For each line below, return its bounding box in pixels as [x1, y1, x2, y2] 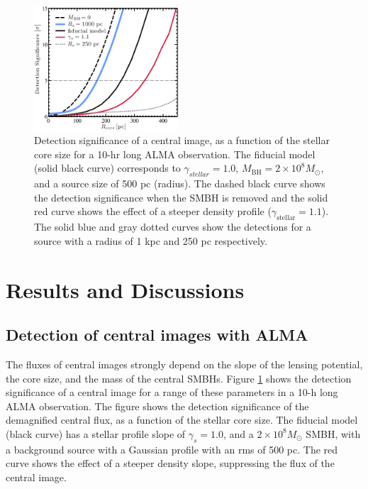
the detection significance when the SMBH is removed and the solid [34, 189, 328, 204]
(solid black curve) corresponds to [34, 160, 181, 175]
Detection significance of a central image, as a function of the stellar [34, 133, 330, 148]
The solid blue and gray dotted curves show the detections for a [34, 219, 311, 234]
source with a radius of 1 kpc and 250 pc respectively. [34, 233, 267, 248]
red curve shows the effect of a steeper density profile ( [34, 204, 272, 219]
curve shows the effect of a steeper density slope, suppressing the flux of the [6, 456, 335, 471]
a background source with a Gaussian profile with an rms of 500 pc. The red [6, 441, 338, 456]
